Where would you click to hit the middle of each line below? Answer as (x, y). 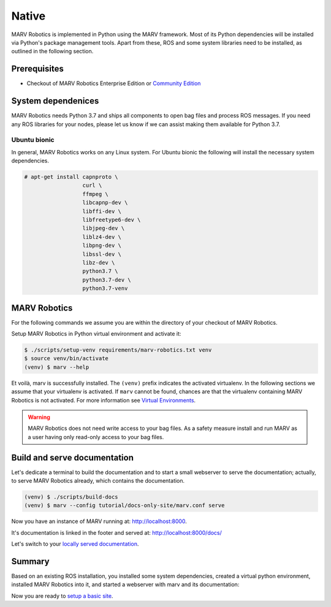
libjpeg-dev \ (104, 228)
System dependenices (55, 101)
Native (29, 16)
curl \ (92, 186)
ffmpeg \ (95, 194)
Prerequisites (37, 69)
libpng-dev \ (102, 246)
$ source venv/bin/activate (66, 359)
